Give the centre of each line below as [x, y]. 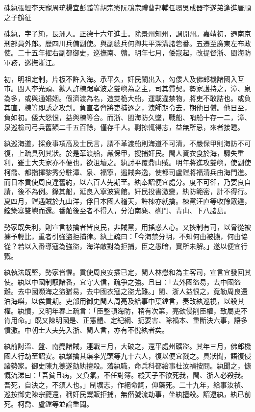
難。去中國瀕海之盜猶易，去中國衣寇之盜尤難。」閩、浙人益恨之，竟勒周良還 [126, 291]
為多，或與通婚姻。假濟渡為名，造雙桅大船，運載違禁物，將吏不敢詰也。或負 [127, 98]
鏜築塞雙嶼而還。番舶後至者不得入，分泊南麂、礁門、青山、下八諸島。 [117, 210]
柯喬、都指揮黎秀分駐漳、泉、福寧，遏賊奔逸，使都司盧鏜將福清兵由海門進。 [127, 172]
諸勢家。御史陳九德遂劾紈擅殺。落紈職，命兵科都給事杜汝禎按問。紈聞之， [124, 365]
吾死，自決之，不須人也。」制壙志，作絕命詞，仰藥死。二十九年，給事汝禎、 [126, 384]
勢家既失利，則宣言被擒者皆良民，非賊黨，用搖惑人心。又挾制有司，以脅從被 [127, 227]
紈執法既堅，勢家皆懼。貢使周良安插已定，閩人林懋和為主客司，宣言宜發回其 [127, 272]
